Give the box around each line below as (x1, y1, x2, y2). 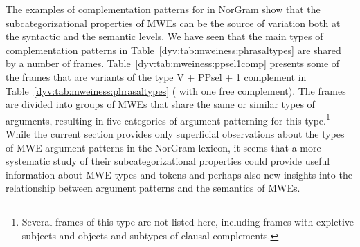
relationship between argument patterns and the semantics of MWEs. (6, 181, 300, 195)
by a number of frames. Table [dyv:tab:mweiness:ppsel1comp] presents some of (6, 56, 340, 71)
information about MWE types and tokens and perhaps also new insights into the (6, 167, 352, 181)
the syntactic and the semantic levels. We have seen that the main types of (6, 29, 323, 44)
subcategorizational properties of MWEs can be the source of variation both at (6, 15, 341, 30)
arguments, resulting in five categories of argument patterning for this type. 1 (6, 111, 330, 127)
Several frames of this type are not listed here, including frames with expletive (21, 214, 354, 228)
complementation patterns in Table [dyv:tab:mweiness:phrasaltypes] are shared (6, 42, 341, 57)
